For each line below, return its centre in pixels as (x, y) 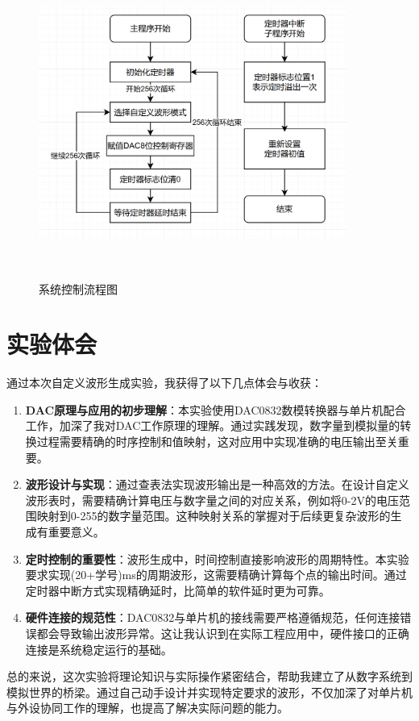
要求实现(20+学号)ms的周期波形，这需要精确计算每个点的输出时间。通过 (216, 575)
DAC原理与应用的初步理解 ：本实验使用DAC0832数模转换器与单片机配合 (216, 409)
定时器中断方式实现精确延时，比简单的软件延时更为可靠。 (178, 590)
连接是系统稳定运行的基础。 (99, 649)
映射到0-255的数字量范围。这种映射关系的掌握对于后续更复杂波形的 (214, 516)
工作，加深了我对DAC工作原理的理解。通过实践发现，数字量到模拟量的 (213, 425)
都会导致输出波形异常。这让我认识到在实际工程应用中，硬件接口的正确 (223, 633)
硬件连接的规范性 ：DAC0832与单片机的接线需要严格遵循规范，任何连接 (213, 617)
